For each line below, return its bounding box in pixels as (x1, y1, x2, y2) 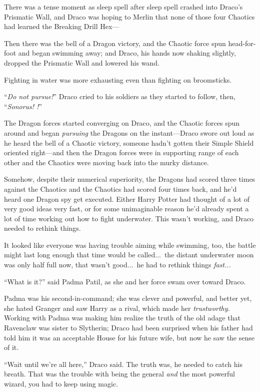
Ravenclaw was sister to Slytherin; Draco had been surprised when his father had (4, 322, 253, 333)
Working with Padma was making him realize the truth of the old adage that (4, 312, 240, 323)
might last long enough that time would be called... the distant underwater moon (4, 249, 254, 260)
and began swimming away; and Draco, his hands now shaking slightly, (18, 48, 236, 58)
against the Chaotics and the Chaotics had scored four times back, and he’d (4, 183, 237, 194)
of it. (4, 342, 19, 352)
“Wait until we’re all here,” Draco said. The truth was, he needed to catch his (4, 358, 242, 369)
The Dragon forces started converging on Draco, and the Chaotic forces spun (4, 118, 240, 128)
